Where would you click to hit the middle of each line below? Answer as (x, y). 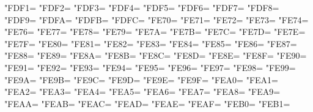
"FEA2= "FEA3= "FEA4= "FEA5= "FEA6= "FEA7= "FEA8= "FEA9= (142, 91)
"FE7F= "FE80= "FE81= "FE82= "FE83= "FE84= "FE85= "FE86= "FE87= (151, 43)
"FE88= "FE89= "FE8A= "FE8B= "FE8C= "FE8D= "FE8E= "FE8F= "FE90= (156, 55)
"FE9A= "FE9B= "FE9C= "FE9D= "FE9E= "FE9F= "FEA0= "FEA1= (141, 79)
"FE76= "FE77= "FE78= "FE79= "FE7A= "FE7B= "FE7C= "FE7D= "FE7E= (155, 32)
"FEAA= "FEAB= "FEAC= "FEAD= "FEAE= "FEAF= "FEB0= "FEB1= (147, 103)
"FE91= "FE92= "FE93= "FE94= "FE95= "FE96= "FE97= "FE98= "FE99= (150, 67)
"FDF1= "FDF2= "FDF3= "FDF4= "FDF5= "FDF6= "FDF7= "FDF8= (142, 7)
